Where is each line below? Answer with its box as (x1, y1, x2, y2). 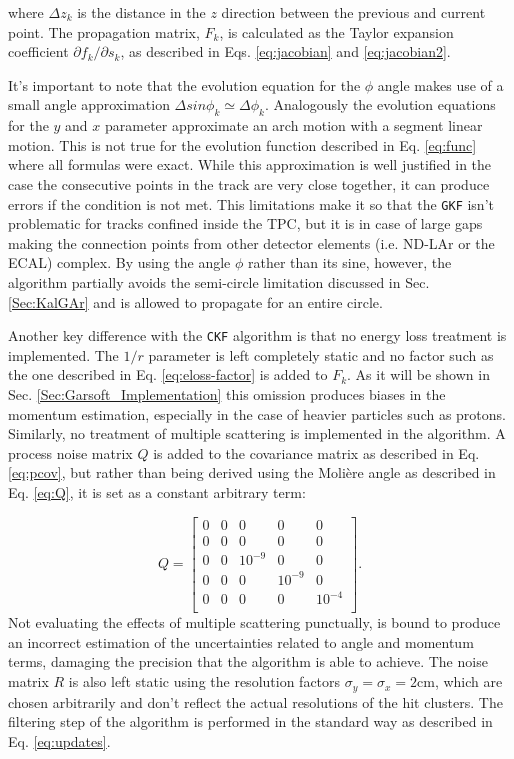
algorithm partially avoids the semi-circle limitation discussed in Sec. (8, 271, 430, 292)
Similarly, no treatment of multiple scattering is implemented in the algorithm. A (8, 423, 506, 444)
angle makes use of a (377, 74, 504, 95)
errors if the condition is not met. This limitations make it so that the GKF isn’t (8, 193, 494, 214)
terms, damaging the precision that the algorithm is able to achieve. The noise (8, 651, 488, 672)
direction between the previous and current (221, 2, 486, 22)
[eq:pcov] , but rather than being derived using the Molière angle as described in (8, 462, 496, 483)
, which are (434, 671, 503, 692)
